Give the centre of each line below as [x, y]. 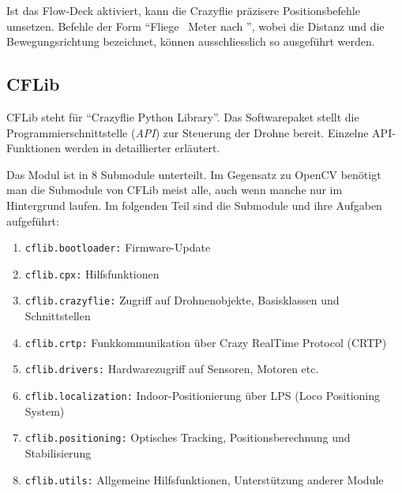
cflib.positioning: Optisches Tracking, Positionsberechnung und [188, 437]
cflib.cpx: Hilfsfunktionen [92, 273]
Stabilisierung [58, 452]
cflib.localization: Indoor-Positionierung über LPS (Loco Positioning [203, 396]
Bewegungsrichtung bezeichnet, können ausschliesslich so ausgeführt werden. [191, 41]
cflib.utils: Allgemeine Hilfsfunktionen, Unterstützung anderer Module [204, 479]
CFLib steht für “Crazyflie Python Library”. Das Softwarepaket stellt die [183, 116]
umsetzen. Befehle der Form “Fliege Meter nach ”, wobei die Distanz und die [195, 26]
